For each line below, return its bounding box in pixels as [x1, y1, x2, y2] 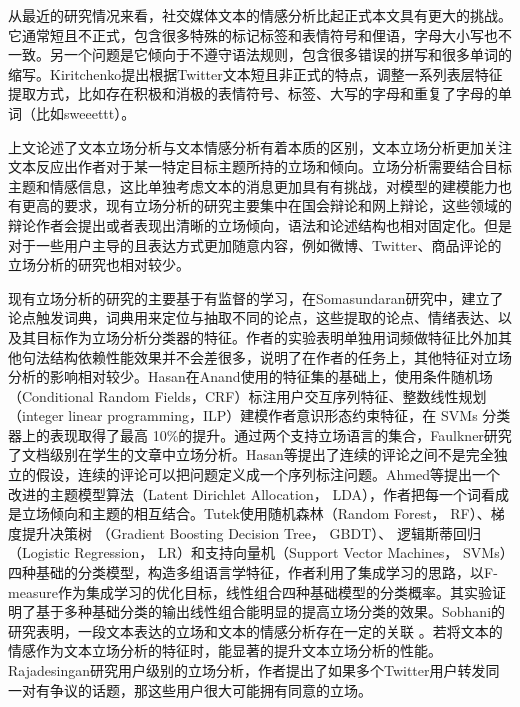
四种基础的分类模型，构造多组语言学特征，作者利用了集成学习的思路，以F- [8, 562, 498, 583]
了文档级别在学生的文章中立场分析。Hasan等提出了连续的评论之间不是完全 [8, 444, 494, 465]
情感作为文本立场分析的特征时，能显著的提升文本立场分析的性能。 [8, 640, 442, 661]
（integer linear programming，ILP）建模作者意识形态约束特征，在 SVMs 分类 [8, 405, 511, 426]
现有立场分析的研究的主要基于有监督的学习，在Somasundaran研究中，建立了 [8, 287, 504, 308]
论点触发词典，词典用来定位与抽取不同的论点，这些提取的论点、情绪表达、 [8, 307, 498, 328]
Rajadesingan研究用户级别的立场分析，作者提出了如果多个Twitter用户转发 [8, 660, 486, 680]
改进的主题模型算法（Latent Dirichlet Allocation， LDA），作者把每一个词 [8, 483, 481, 504]
